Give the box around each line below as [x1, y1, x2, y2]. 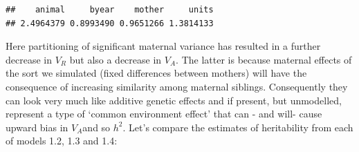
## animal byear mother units [6, 5, 214, 15]
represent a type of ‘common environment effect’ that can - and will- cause [6, 106, 322, 121]
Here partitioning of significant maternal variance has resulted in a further [6, 39, 321, 53]
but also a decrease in [69, 52, 162, 66]
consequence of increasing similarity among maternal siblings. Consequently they [6, 79, 348, 93]
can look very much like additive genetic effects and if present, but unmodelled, [6, 93, 342, 107]
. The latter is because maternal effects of [176, 52, 352, 66]
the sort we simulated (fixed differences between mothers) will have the [6, 66, 307, 80]
